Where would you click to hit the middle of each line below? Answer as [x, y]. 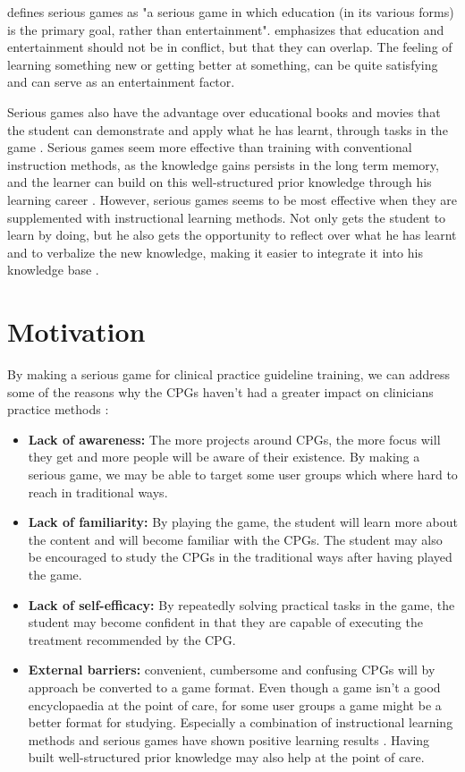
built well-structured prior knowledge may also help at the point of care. [226, 757]
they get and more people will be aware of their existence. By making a [224, 457]
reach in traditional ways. [98, 492]
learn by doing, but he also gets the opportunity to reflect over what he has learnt [232, 235]
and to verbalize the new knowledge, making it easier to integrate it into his [215, 252]
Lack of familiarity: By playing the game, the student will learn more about [243, 522]
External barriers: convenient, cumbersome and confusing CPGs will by [232, 670]
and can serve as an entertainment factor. [121, 82]
